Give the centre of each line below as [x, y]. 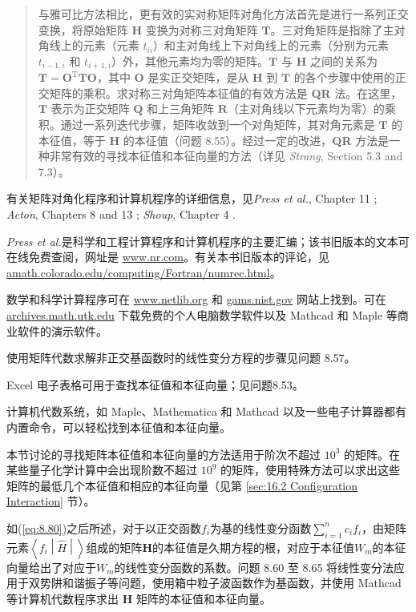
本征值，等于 [72, 140]
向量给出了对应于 [51, 567]
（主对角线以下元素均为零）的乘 [311, 109]
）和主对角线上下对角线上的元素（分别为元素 [271, 45]
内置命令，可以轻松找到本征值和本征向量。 [119, 427]
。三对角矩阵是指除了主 [332, 29]
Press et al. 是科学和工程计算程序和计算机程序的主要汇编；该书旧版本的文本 [202, 241]
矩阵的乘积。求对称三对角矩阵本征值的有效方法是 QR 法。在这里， [226, 93]
